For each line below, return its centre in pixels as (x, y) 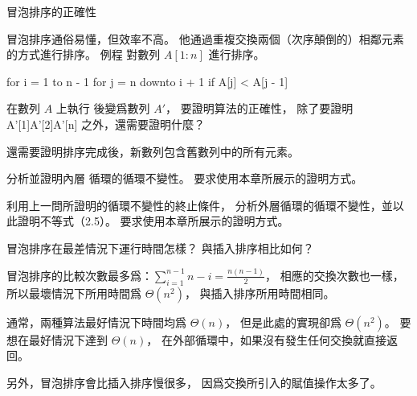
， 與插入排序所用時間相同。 (260, 293)
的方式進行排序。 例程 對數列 (84, 54)
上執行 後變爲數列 (103, 108)
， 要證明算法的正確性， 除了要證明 (260, 108)
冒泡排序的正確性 (51, 11)
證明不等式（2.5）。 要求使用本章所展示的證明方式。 (153, 221)
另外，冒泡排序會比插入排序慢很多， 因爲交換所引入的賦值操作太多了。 (194, 382)
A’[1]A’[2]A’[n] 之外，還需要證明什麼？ (106, 124)
